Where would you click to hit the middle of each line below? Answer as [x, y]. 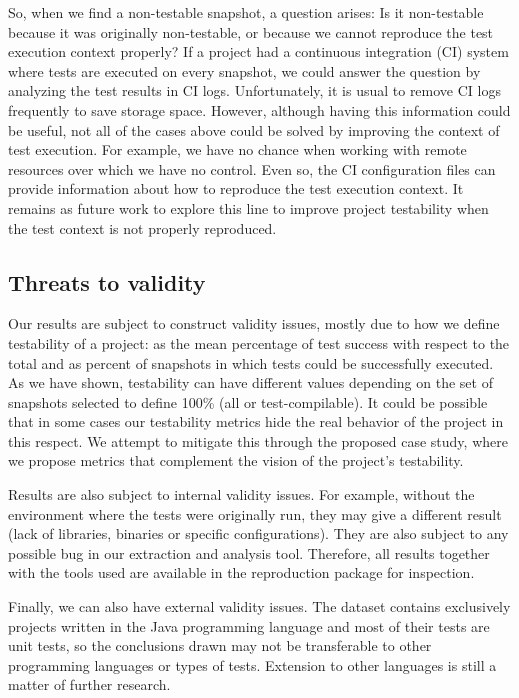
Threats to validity [107, 281]
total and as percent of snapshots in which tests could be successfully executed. [251, 362]
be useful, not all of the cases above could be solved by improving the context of [254, 129]
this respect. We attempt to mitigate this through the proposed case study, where [258, 440]
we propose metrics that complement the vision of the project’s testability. [236, 460]
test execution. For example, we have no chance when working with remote [237, 149]
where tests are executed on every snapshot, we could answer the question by [244, 70]
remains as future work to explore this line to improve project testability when [248, 207]
